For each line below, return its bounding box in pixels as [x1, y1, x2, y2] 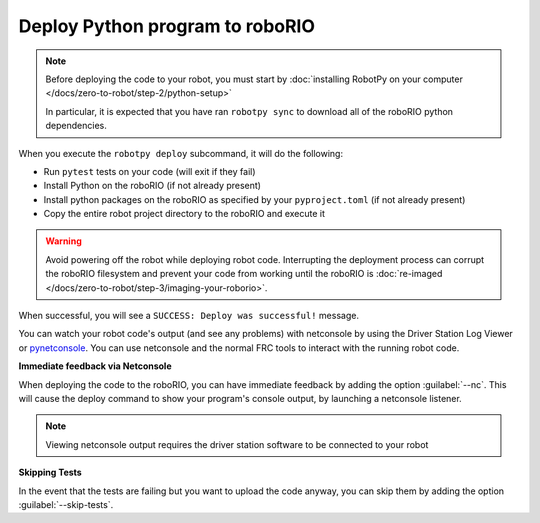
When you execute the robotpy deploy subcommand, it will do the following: [18, 147, 344, 159]
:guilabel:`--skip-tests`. [18, 498, 114, 510]
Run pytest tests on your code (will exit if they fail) [43, 165, 256, 177]
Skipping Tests [18, 466, 82, 479]
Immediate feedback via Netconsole [18, 360, 172, 372]
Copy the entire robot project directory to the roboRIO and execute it [43, 208, 325, 220]
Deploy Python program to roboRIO [18, 15, 315, 37]
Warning [45, 235, 82, 247]
